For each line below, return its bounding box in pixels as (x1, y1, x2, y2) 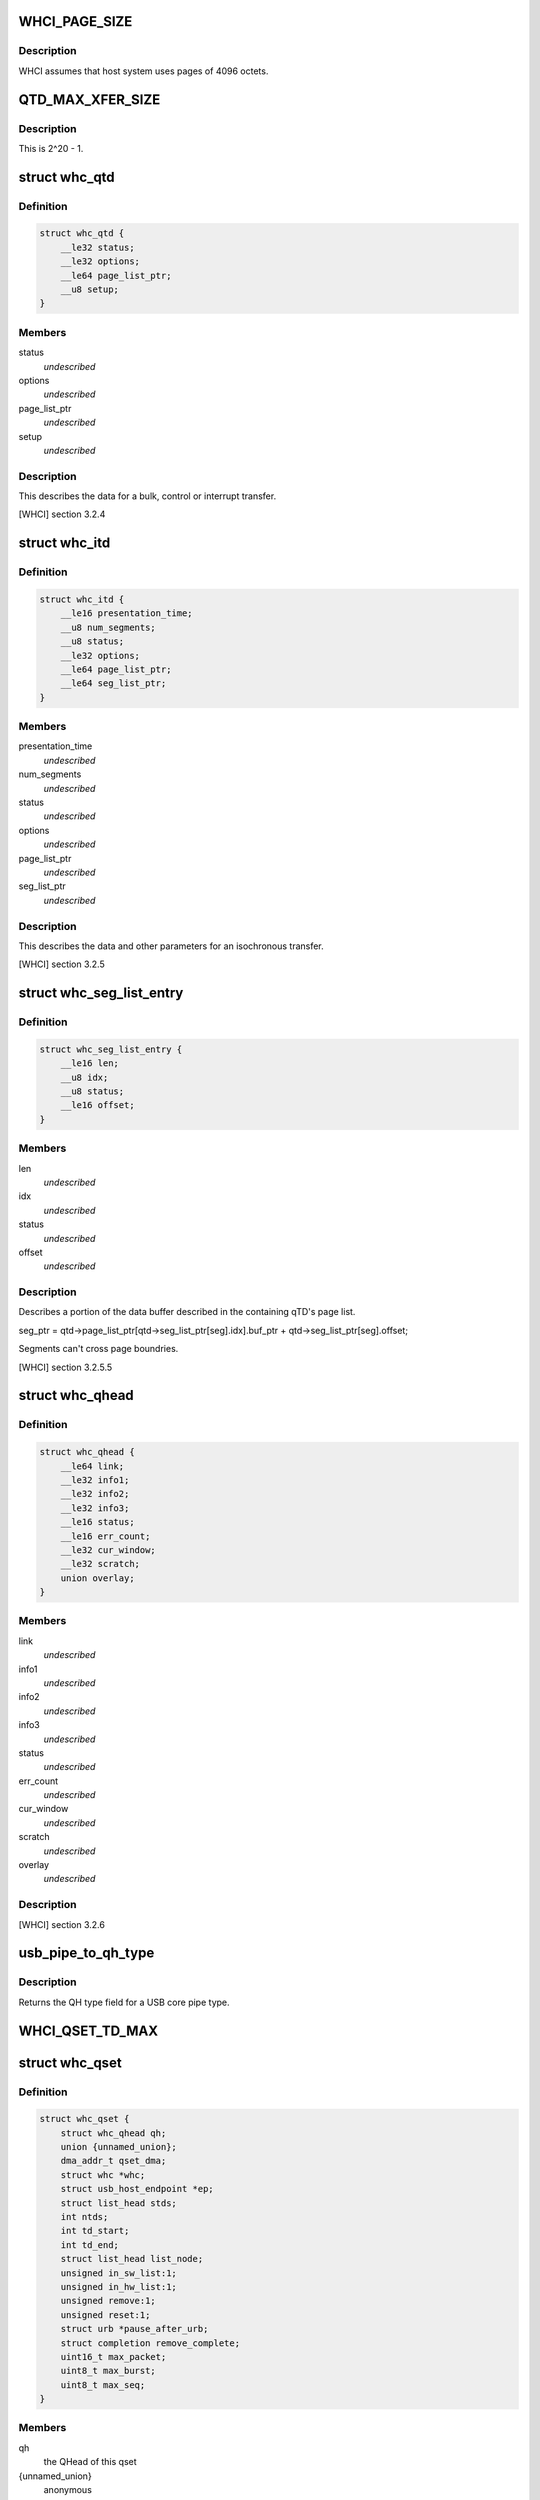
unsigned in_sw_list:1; (60, 2267, 177, 2279)
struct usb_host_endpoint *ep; (60, 2183, 214, 2195)
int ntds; (60, 2211, 109, 2223)
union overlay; (60, 1572, 135, 1584)
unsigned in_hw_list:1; (60, 2281, 177, 2292)
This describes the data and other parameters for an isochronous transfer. (18, 940, 324, 952)
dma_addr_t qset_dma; (60, 2155, 167, 2167)
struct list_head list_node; (60, 2253, 204, 2265)
